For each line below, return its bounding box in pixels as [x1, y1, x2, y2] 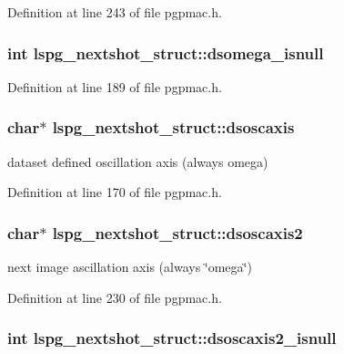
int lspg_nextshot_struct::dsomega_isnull [7, 41, 324, 64]
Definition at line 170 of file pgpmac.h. [7, 182, 222, 202]
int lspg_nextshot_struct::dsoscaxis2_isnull [7, 327, 337, 349]
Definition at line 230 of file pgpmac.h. [7, 287, 222, 307]
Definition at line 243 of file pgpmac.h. [7, 3, 222, 21]
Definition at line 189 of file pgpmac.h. [7, 77, 222, 96]
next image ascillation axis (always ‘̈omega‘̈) [7, 257, 252, 276]
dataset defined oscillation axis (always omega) [7, 151, 268, 171]
